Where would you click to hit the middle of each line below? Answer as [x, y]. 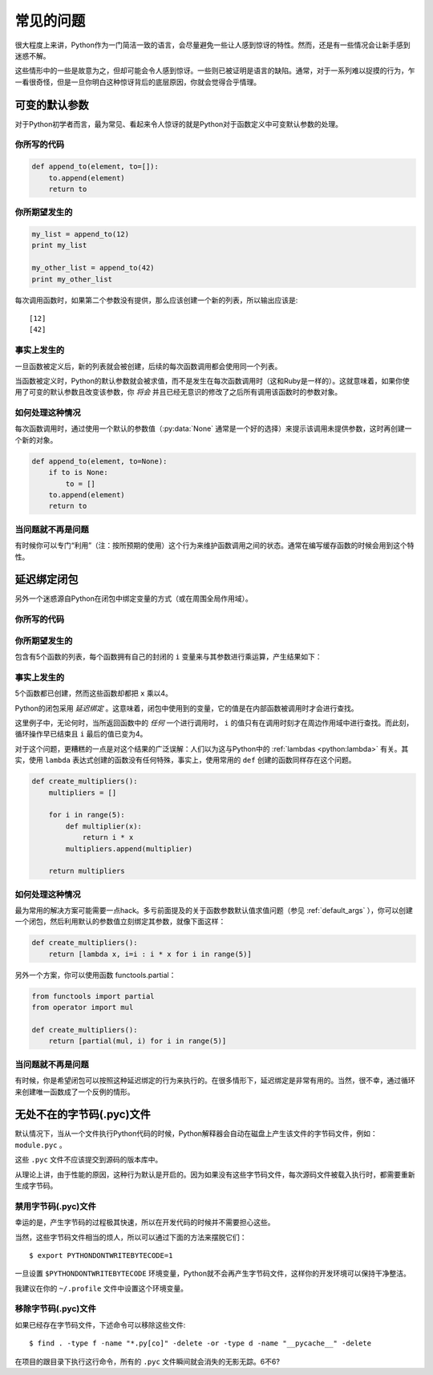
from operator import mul [83, 1008]
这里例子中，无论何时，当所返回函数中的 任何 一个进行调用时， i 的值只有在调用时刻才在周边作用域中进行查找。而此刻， [214, 723]
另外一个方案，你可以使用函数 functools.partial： [95, 975]
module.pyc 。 [41, 1145]
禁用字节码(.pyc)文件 [55, 1206]
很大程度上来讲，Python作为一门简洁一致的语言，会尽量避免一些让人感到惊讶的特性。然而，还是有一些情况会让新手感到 [212, 45]
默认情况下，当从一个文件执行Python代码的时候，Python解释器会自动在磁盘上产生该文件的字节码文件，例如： [196, 1134]
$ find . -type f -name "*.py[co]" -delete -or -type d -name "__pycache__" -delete [200, 1343]
